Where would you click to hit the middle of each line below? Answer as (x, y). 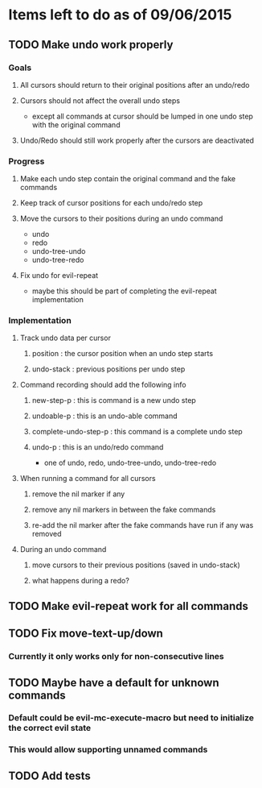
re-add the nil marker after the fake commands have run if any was (143, 525)
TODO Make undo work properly (91, 45)
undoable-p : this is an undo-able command (105, 416)
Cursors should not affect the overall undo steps (100, 100)
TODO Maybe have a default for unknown (114, 682)
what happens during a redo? (81, 581)
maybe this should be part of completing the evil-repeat (124, 291)
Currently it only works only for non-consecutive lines (117, 657)
